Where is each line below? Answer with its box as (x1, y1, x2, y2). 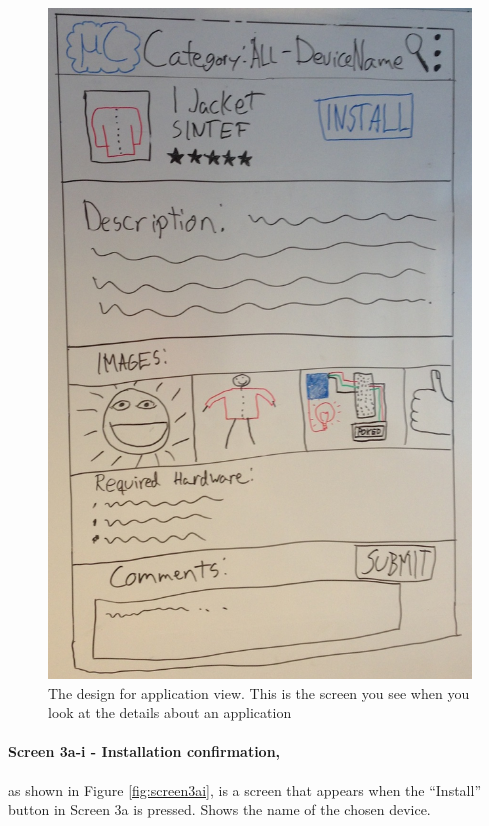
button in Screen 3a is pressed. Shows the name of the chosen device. (8, 799, 431, 820)
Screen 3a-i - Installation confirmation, (8, 741, 281, 762)
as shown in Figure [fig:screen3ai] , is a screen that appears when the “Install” (8, 779, 481, 800)
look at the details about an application (48, 702, 292, 723)
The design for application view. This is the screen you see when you (48, 682, 470, 703)
